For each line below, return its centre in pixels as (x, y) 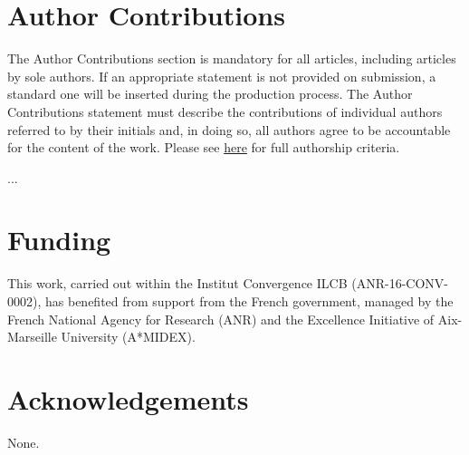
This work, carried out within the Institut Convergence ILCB (177, 283)
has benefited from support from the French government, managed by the (249, 301)
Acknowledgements (128, 398)
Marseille (32, 337)
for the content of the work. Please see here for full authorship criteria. (204, 147)
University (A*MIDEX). (128, 337)
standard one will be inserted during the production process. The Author (210, 94)
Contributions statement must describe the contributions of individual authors (225, 111)
